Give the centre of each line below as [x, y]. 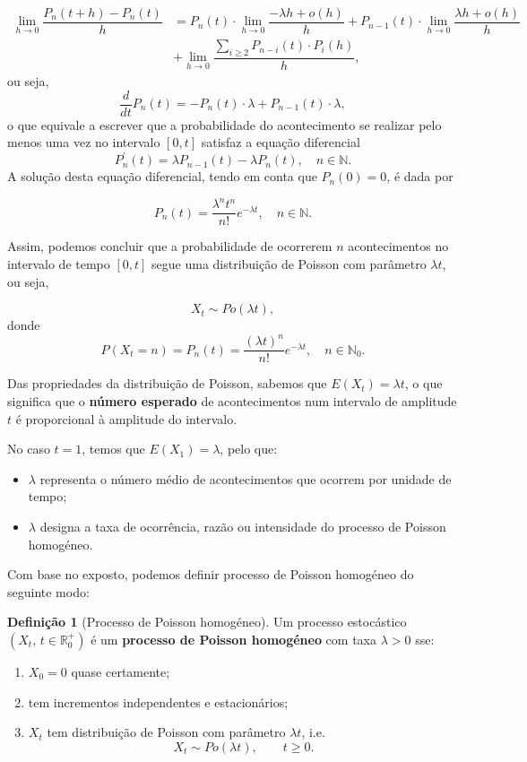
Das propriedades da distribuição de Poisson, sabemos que [167, 383]
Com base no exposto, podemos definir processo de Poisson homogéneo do [211, 574]
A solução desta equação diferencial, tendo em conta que [162, 176]
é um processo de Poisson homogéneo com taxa [233, 639]
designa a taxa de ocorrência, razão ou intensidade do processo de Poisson [243, 526]
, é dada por [420, 176]
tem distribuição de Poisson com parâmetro [166, 732]
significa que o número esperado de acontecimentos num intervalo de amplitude [232, 400]
